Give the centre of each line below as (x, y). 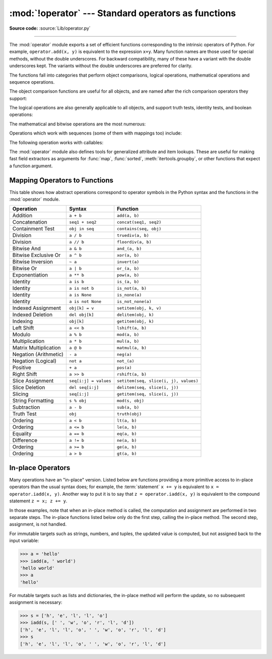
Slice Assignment (33, 381)
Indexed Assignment (37, 308)
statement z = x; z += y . (38, 501)
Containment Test (33, 229)
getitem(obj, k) (135, 321)
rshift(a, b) (132, 374)
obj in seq (81, 228)
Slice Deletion (29, 387)
